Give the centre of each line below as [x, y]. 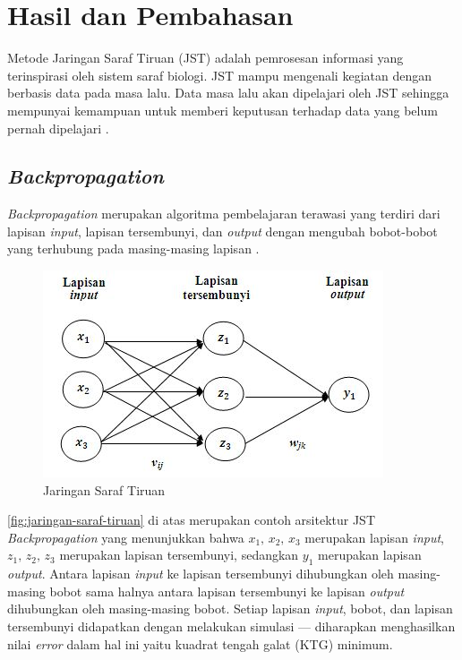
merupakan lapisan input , [374, 537]
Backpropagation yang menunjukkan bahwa [126, 537]
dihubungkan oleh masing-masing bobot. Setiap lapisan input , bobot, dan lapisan [230, 609]
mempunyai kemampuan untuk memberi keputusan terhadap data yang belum [222, 110]
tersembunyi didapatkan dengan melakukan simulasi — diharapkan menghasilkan [231, 626]
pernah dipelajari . [58, 128]
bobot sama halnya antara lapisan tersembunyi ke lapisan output [227, 591]
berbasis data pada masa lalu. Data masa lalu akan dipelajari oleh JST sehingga [228, 93]
